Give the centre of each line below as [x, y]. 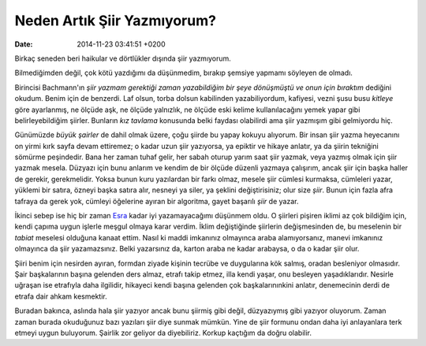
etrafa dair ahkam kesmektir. [61, 296]
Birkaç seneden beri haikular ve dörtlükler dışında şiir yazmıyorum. [123, 58]
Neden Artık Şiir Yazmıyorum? [116, 20]
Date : [24, 44]
